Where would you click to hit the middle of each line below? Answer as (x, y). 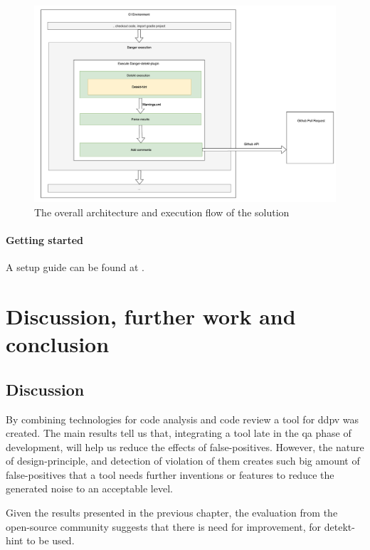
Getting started (45, 239)
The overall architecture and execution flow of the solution (162, 212)
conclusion (58, 344)
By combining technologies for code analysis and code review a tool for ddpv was (183, 419)
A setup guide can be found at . (75, 267)
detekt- (339, 526)
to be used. (51, 540)
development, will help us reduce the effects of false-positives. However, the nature (185, 446)
